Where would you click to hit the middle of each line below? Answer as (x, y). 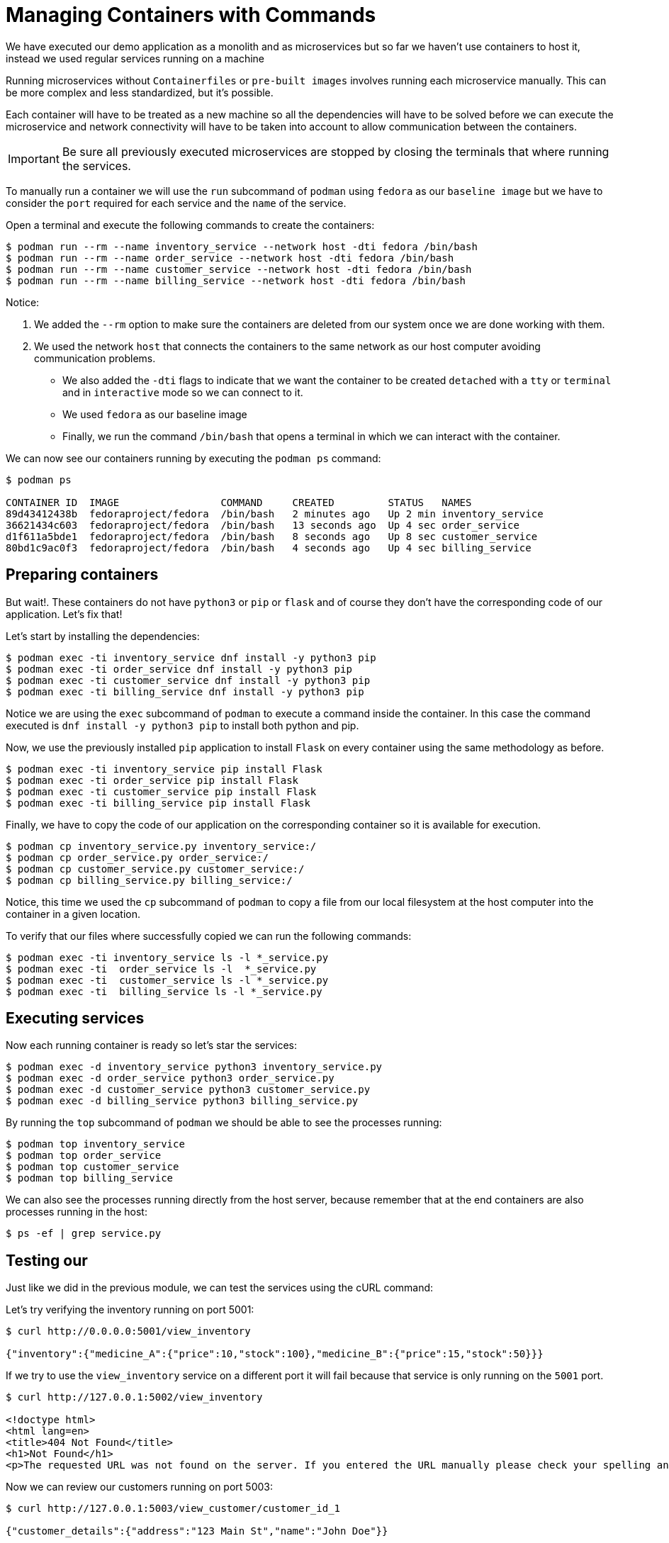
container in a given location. (73, 914)
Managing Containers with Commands (191, 15)
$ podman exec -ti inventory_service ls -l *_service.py (167, 957)
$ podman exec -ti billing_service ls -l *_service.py (164, 991)
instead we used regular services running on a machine (135, 58)
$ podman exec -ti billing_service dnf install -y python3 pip (185, 691)
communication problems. (95, 358)
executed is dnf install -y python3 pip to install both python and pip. (182, 725)
